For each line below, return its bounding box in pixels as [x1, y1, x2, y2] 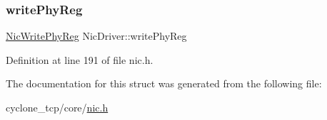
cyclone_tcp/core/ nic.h [6, 100, 109, 114]
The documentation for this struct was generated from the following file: [6, 76, 322, 91]
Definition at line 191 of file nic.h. [6, 52, 154, 67]
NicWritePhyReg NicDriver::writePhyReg [6, 28, 187, 43]
